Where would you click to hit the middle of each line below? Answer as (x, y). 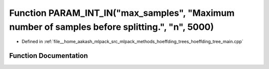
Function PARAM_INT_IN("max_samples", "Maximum (122, 13)
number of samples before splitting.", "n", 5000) (112, 27)
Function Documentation (49, 56)
